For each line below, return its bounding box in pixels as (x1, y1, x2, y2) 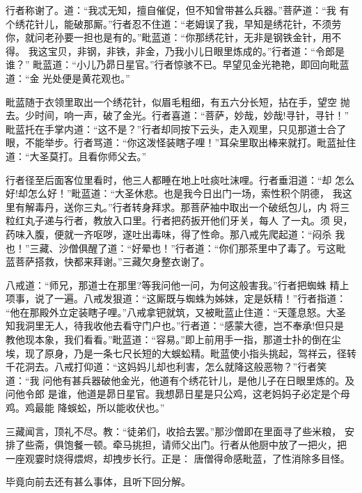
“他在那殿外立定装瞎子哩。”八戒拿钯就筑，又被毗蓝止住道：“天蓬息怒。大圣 (6, 304, 346, 319)
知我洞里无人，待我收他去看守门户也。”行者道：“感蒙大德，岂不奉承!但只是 (6, 318, 345, 333)
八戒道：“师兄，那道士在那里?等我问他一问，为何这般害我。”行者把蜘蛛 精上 (6, 277, 349, 292)
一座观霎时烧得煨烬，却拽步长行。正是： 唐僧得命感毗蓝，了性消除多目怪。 (6, 451, 350, 465)
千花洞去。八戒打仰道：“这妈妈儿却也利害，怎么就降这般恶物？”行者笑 (6, 359, 327, 374)
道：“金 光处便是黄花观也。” (6, 70, 130, 85)
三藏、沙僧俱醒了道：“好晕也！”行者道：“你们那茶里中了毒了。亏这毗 (29, 240, 346, 255)
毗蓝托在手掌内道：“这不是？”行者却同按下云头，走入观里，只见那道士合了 (6, 121, 347, 136)
